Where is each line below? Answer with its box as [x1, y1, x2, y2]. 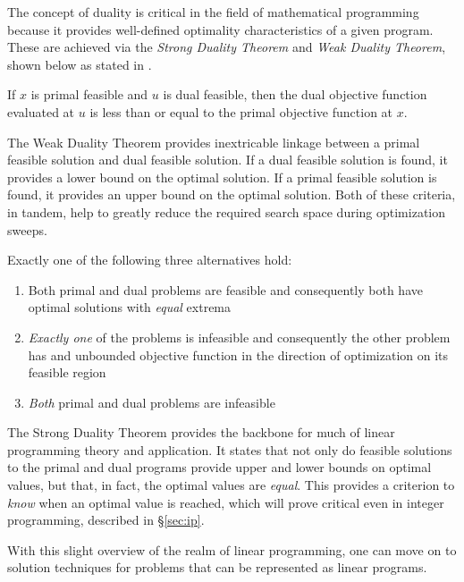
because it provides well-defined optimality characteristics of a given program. [7, 20, 434, 38]
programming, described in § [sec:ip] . [7, 510, 205, 529]
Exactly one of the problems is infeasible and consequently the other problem [28, 327, 451, 346]
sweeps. [7, 220, 47, 239]
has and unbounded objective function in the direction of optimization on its [28, 345, 449, 364]
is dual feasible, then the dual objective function [163, 85, 427, 104]
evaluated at [7, 102, 75, 121]
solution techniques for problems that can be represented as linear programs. [7, 558, 427, 577]
